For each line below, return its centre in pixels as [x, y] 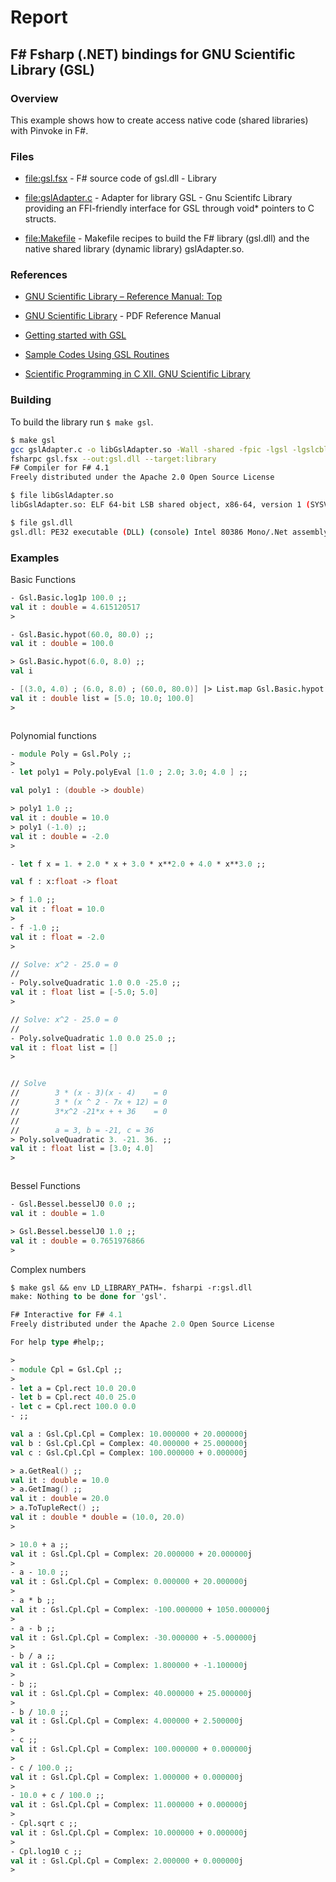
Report [39, 17]
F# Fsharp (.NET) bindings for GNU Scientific [153, 54]
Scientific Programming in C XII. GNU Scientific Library [137, 374]
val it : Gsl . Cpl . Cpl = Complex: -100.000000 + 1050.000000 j [140, 1609]
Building [31, 400]
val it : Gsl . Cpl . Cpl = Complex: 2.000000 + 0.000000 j [127, 1861]
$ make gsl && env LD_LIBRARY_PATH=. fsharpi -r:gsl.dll [131, 1287]
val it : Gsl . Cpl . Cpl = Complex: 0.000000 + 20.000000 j [129, 1582]
